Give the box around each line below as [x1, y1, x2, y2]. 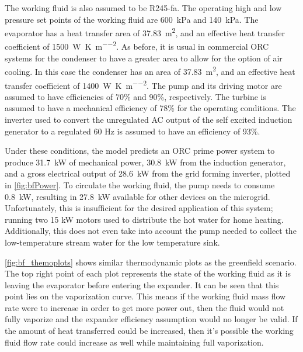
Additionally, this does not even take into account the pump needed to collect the [5, 225, 297, 237]
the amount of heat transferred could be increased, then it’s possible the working [5, 325, 294, 337]
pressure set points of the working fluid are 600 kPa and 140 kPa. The [5, 13, 259, 25]
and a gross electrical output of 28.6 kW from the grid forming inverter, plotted [5, 167, 291, 180]
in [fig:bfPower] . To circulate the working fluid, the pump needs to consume [5, 178, 275, 191]
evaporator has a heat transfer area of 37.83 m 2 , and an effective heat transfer [5, 25, 285, 39]
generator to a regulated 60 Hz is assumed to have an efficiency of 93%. [5, 125, 260, 137]
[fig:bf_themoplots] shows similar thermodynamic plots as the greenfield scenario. [5, 256, 297, 268]
